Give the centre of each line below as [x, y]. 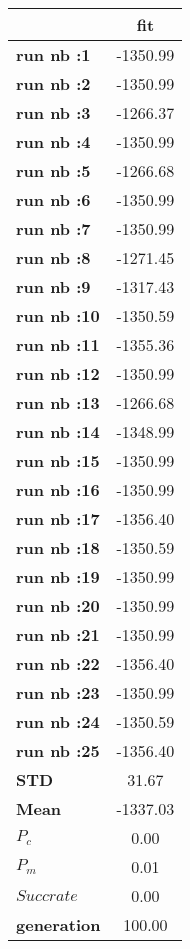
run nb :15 [58, 460]
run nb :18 [58, 547]
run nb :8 [53, 257]
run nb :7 [53, 228]
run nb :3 [53, 112]
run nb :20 [58, 605]
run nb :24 [58, 721]
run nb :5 [53, 170]
